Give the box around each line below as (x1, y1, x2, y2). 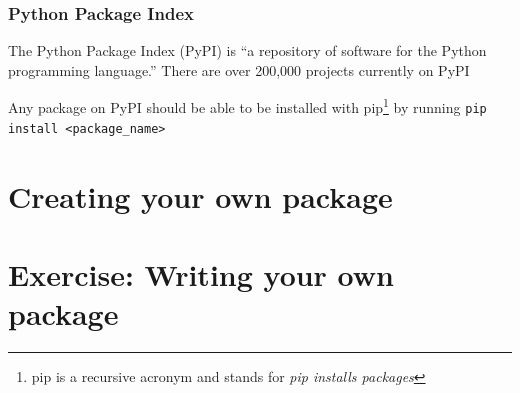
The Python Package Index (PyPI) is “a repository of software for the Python (8, 40, 487, 61)
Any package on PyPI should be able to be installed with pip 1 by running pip (8, 94, 487, 118)
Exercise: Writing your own (8, 253, 394, 294)
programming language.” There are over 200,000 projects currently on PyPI (8, 59, 470, 80)
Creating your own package (8, 175, 393, 216)
